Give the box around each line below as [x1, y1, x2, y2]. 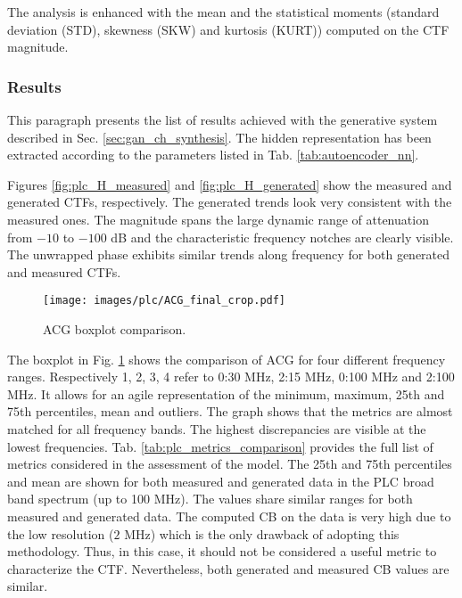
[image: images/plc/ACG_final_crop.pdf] [43, 294, 286, 307]
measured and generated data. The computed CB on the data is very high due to [7, 506, 451, 525]
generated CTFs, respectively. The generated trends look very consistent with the [7, 193, 452, 211]
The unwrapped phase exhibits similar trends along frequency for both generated [7, 245, 450, 264]
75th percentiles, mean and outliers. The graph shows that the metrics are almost [7, 402, 453, 421]
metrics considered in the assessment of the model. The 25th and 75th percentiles [7, 455, 452, 473]
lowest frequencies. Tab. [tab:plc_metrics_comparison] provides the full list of [7, 437, 433, 455]
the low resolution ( [7, 524, 114, 543]
